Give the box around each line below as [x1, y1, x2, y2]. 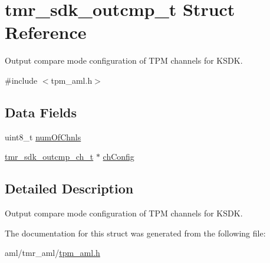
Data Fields [5, 103, 77, 121]
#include [5, 74, 38, 86]
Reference [5, 20, 87, 44]
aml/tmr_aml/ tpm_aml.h [5, 246, 100, 259]
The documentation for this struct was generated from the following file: [5, 226, 266, 239]
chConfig [103, 150, 134, 163]
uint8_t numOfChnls [5, 130, 81, 143]
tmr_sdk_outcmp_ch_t [5, 150, 94, 163]
